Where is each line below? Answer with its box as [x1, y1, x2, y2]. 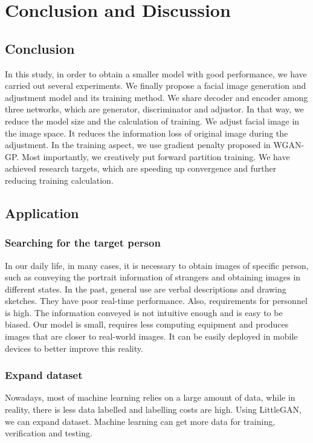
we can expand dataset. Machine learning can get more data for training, [5, 415, 276, 427]
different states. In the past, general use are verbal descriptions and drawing [5, 282, 286, 295]
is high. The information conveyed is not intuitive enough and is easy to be [5, 306, 283, 319]
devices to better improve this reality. [5, 341, 143, 354]
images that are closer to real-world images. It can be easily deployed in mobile [5, 330, 298, 343]
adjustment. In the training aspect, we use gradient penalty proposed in [5, 138, 271, 151]
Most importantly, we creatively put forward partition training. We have [21, 150, 290, 163]
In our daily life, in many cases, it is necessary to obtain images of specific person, [5, 259, 309, 271]
